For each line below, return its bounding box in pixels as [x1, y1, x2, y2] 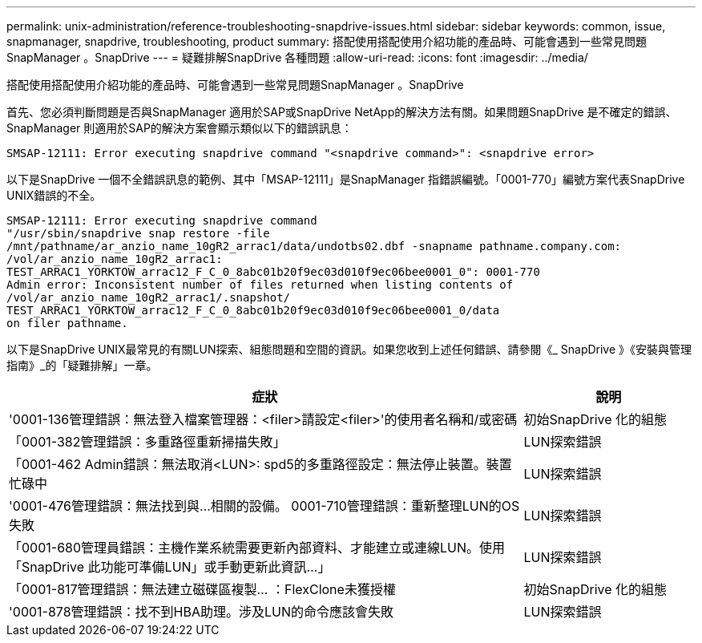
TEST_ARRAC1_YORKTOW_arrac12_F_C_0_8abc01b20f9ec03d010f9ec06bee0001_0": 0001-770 [6, 265, 540, 278]
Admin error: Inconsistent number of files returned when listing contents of [6, 278, 514, 291]
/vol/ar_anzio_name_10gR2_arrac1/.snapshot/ [6, 291, 291, 304]
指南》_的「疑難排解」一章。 [6, 358, 158, 372]
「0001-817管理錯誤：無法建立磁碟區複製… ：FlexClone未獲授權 [9, 581, 396, 597]
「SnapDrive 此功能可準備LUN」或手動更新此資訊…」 [9, 559, 331, 575]
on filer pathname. [6, 317, 128, 330]
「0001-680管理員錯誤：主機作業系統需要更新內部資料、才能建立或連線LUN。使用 [9, 540, 506, 556]
